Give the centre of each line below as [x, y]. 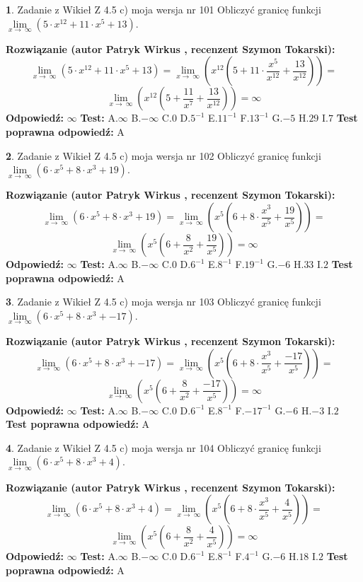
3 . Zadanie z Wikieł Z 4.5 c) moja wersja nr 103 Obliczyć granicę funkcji [163, 302]
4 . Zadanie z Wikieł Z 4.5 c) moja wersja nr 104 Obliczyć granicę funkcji [163, 447]
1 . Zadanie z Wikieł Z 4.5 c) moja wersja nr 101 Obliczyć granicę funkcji [163, 9]
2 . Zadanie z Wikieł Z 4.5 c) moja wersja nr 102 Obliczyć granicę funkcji [163, 155]
